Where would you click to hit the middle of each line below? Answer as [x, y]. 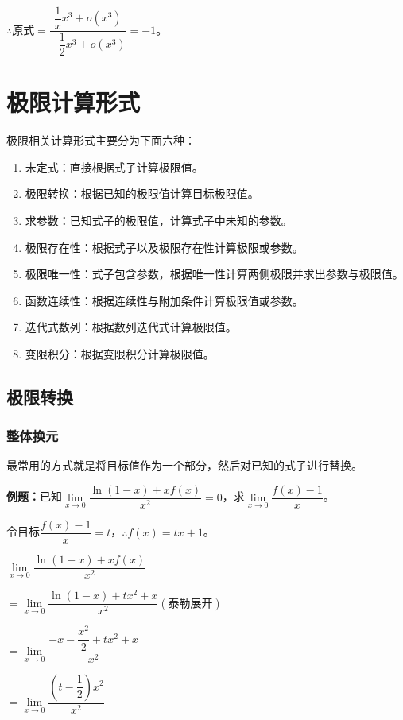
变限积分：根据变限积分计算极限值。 [120, 353]
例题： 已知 [34, 496]
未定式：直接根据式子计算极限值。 [114, 166]
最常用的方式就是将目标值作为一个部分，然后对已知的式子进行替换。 [184, 465]
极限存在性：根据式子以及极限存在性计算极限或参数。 [164, 247]
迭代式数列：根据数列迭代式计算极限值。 [131, 327]
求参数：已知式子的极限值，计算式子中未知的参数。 [159, 220]
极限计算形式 [74, 102]
